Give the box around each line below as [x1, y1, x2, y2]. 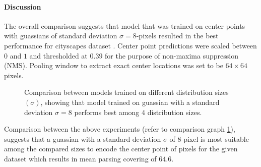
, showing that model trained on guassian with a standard [40, 96, 220, 107]
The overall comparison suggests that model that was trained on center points [4, 20, 245, 31]
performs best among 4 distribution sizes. [74, 106, 202, 117]
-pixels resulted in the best [136, 30, 219, 41]
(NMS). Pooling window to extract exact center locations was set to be [4, 60, 223, 71]
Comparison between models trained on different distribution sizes [24, 87, 229, 97]
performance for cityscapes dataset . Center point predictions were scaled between [4, 40, 257, 50]
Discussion [4, 1, 41, 12]
